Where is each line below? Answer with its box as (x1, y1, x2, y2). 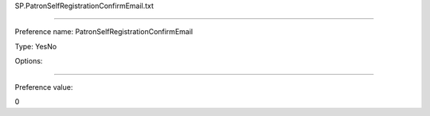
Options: (14, 56, 43, 66)
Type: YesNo (14, 41, 57, 51)
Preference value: (14, 82, 73, 91)
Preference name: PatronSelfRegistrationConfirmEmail (14, 27, 193, 37)
